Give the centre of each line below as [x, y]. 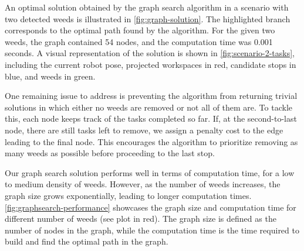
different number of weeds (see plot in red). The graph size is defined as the [141, 219]
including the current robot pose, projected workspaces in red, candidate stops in [151, 64]
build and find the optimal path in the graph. [87, 241]
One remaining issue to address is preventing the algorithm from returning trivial [151, 96]
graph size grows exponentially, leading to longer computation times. [128, 195]
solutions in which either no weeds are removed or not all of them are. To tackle [148, 107]
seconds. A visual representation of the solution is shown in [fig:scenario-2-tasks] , [150, 53]
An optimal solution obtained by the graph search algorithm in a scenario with [147, 7]
